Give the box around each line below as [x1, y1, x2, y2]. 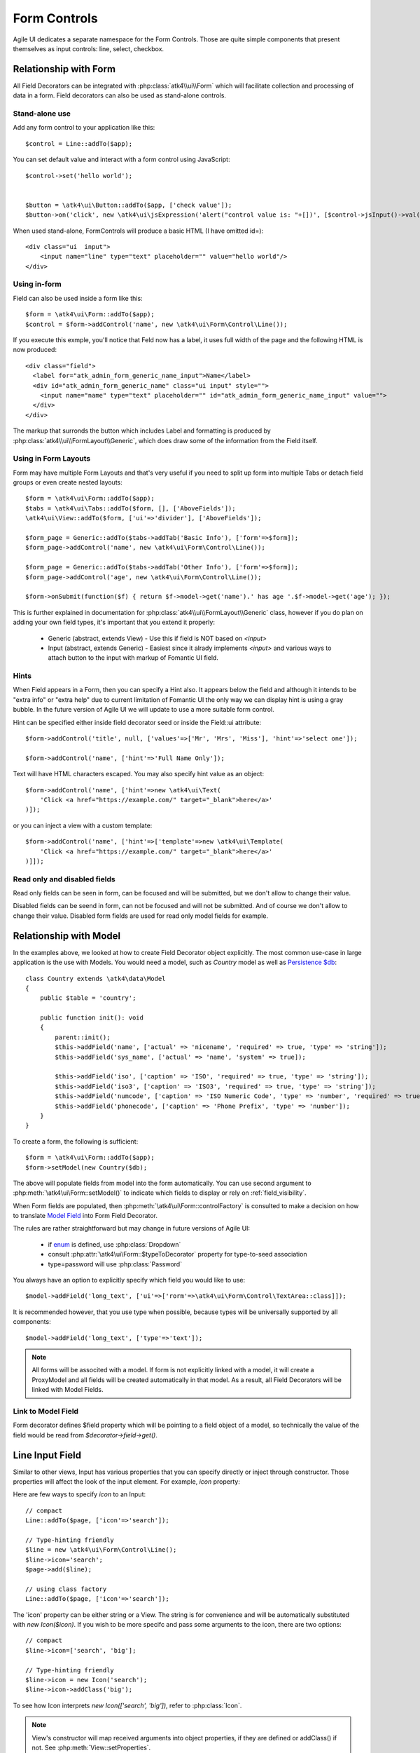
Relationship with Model [13, 930, 121, 942]
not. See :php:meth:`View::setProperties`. [31, 1743, 151, 1752]
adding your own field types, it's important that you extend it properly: [13, 618, 215, 627]
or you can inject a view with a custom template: [13, 821, 153, 830]
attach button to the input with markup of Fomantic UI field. [48, 654, 218, 662]
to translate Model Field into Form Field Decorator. [13, 1212, 157, 1220]
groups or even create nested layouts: [13, 478, 122, 487]
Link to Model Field [13, 1406, 79, 1416]
